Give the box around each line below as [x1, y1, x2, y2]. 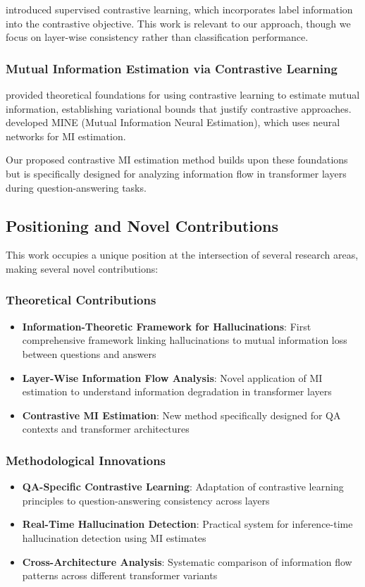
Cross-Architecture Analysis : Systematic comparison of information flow [22, 554, 352, 569]
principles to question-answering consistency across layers [22, 493, 270, 507]
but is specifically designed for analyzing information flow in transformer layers [6, 166, 347, 180]
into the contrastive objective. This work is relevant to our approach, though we [6, 16, 351, 30]
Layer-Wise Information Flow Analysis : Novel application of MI [22, 370, 323, 385]
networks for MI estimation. [6, 128, 126, 143]
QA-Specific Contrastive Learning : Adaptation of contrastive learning [22, 479, 344, 494]
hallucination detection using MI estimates [22, 530, 206, 545]
